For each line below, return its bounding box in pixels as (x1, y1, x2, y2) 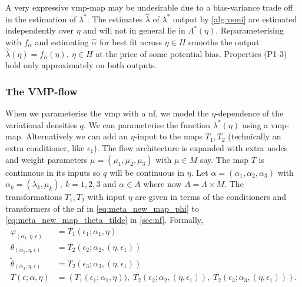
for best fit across (99, 36, 162, 48)
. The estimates (87, 12, 143, 25)
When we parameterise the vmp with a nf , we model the (5, 107, 209, 119)
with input (87, 191, 126, 203)
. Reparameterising (215, 24, 284, 36)
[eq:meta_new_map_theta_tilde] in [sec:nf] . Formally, (5, 213, 203, 226)
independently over (5, 24, 74, 36)
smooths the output (188, 36, 260, 48)
